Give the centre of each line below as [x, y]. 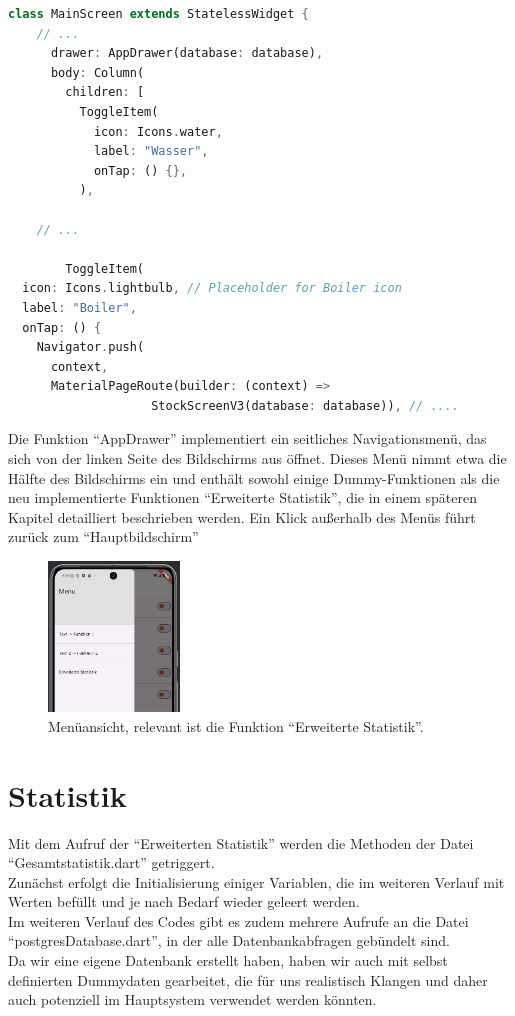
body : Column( [97, 72]
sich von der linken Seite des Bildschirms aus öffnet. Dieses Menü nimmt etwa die [257, 458]
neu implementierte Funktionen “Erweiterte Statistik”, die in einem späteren [242, 497]
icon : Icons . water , [158, 131]
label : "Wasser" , [151, 151]
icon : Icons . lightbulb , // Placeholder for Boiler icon [212, 288]
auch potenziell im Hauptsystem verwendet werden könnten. [192, 999]
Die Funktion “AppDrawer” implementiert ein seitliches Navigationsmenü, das [247, 438]
